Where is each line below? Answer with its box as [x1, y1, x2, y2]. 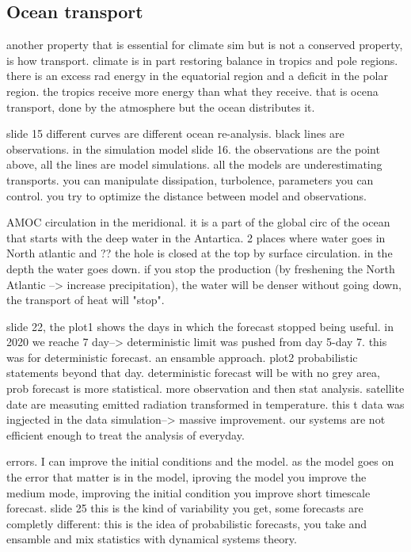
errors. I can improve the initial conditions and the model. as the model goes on [6, 453, 394, 470]
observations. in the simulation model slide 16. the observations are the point [6, 140, 380, 157]
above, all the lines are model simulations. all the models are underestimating [6, 156, 382, 173]
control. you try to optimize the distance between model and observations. [6, 187, 367, 204]
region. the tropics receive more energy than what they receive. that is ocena [6, 82, 379, 99]
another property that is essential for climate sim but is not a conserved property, [6, 36, 403, 53]
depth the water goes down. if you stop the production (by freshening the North [6, 260, 395, 276]
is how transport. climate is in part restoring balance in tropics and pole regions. [6, 51, 398, 68]
